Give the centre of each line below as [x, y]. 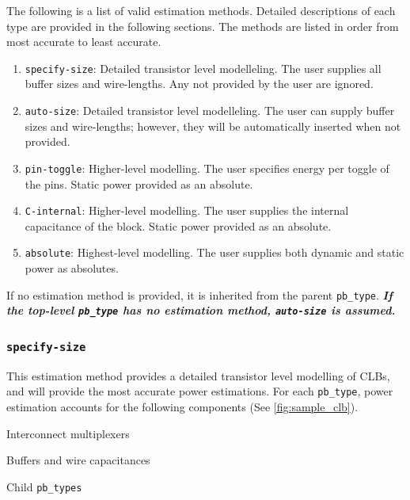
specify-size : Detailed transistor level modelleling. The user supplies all [203, 68]
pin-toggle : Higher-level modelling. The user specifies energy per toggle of [207, 168]
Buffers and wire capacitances [78, 460]
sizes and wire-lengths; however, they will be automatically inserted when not [213, 126]
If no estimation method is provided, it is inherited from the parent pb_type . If [199, 294]
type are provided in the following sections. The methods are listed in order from [203, 26]
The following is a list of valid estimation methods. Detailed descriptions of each [201, 10]
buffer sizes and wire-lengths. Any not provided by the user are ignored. [199, 84]
